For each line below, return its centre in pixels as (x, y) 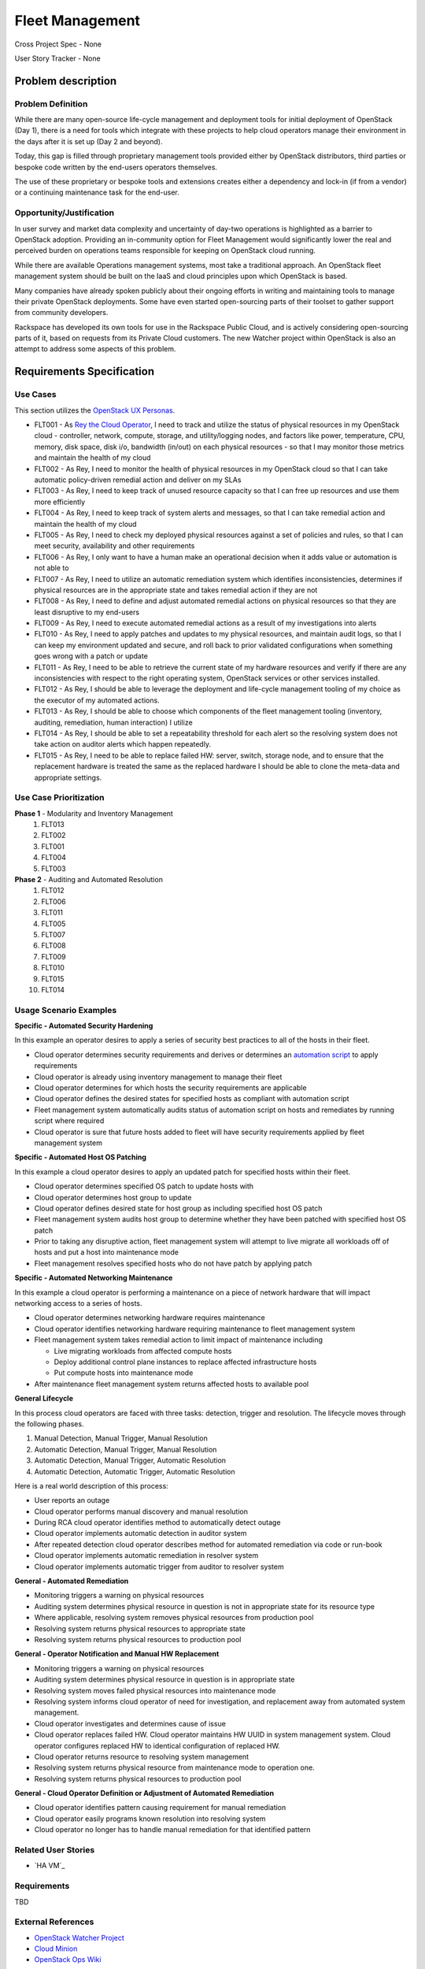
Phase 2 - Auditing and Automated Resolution (89, 880)
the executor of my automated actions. (97, 700)
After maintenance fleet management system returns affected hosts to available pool (172, 1384)
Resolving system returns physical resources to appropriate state (140, 1628)
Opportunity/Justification (64, 213)
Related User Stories (55, 1850)
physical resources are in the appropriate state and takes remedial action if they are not (176, 590)
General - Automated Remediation (72, 1581)
